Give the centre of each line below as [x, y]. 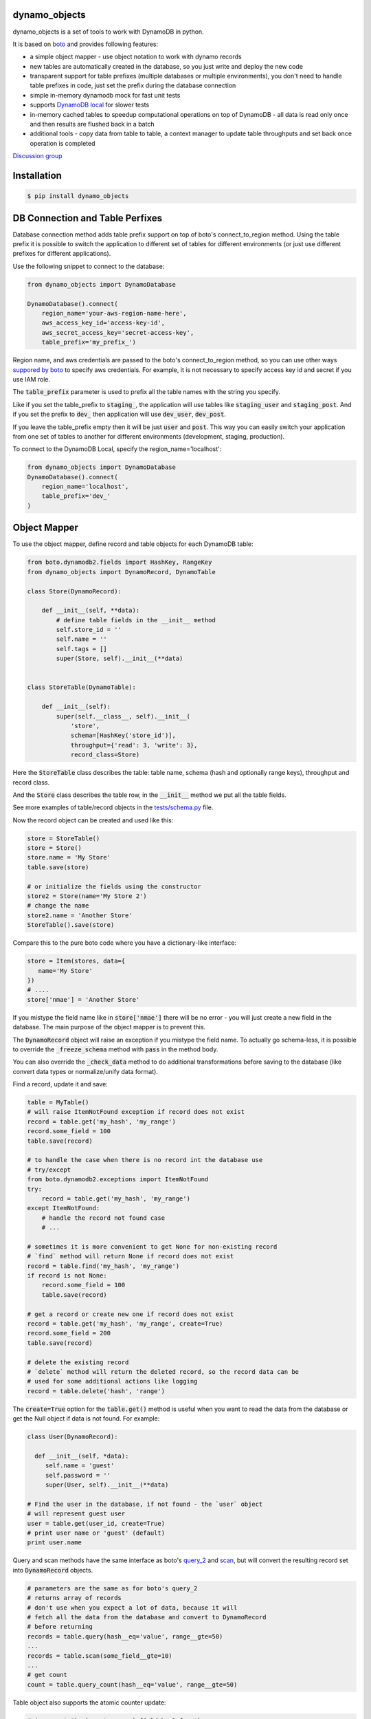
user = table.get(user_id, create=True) [96, 1523]
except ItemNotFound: [64, 1208]
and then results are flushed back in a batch [92, 124]
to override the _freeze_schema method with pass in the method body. [115, 1049]
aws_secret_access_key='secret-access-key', [118, 332]
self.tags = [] [82, 649]
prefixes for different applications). [62, 254]
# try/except [49, 1170]
